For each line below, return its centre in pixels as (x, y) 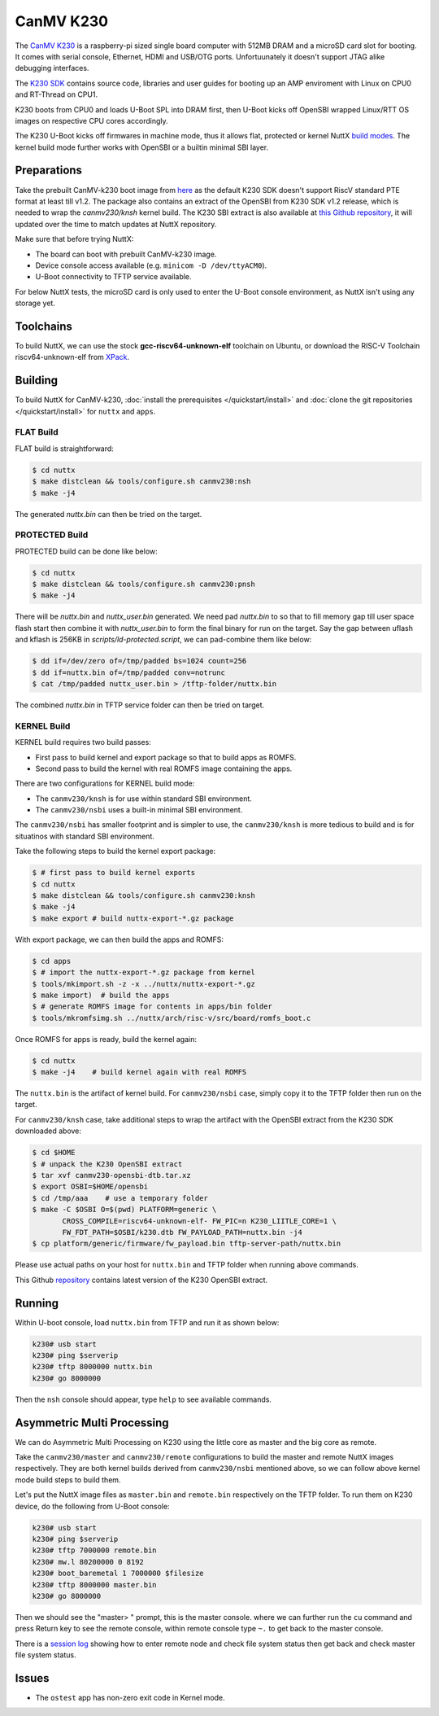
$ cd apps (52, 961)
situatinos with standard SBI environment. (85, 836)
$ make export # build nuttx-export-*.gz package (133, 918)
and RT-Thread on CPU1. (57, 94)
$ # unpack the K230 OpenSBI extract (107, 1164)
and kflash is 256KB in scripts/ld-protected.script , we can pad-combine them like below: (163, 640)
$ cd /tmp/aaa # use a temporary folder (120, 1198)
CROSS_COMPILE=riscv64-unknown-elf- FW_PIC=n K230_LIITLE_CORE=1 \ (200, 1221)
